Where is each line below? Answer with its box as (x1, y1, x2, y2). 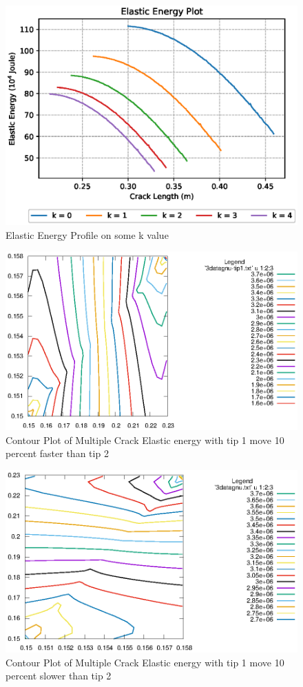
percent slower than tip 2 (6, 668, 112, 683)
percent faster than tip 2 (6, 446, 109, 461)
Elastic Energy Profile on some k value (6, 227, 169, 242)
